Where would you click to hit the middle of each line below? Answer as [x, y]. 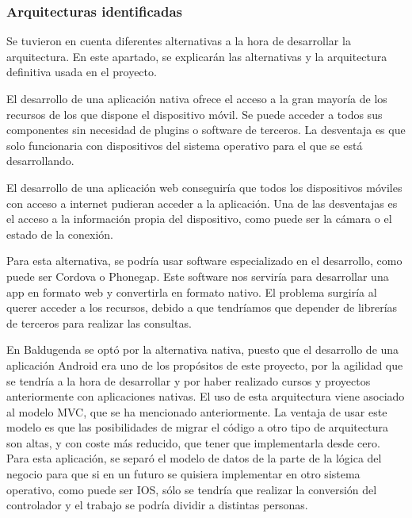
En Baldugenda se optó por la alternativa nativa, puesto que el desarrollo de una [203, 349]
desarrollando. [40, 161]
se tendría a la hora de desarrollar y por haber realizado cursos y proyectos [189, 380]
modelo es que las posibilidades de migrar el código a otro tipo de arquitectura [197, 427]
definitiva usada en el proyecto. [82, 72]
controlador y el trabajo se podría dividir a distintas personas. [157, 505]
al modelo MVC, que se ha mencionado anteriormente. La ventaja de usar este [197, 411]
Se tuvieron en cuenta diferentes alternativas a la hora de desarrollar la [179, 41]
